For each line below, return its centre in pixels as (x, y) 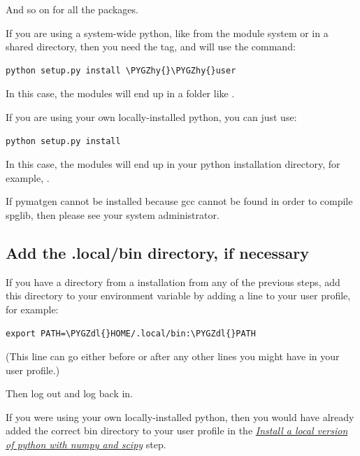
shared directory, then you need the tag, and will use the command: (151, 47)
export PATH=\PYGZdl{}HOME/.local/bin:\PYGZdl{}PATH (131, 333)
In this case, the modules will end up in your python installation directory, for (173, 164)
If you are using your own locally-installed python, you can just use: (151, 116)
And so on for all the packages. (72, 9)
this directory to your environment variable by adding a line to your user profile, (178, 295)
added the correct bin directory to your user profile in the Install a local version (177, 430)
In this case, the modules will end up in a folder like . (120, 93)
